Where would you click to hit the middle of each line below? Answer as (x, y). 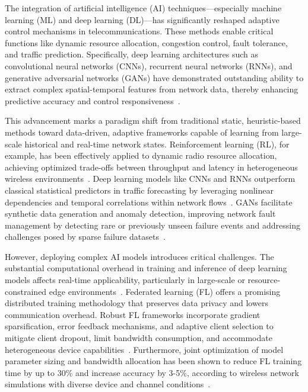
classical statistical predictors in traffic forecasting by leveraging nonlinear (139, 190)
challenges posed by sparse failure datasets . (85, 237)
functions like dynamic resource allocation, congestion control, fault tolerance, (146, 42)
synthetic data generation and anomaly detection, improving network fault (140, 213)
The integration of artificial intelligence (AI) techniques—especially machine (143, 8)
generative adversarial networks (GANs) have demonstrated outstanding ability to (154, 77)
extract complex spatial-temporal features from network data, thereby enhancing (152, 89)
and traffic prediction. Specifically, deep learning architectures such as (132, 54)
